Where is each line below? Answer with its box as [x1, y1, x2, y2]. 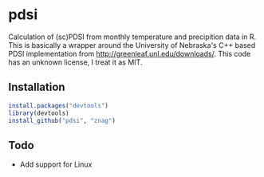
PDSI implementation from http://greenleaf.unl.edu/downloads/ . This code [8, 49, 251, 58]
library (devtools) [8, 109, 69, 117]
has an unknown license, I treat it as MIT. [8, 57, 143, 67]
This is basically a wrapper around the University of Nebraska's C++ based [8, 40, 256, 49]
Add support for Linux [19, 159, 93, 169]
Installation [8, 81, 65, 94]
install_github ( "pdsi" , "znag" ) [8, 116, 116, 124]
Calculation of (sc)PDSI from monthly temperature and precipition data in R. [8, 32, 257, 41]
